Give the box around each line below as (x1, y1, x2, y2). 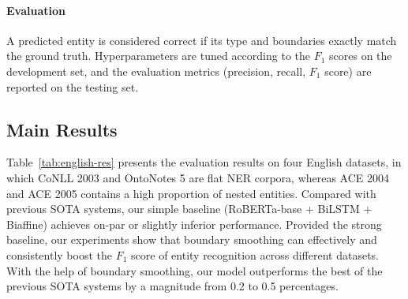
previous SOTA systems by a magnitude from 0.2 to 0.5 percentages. (6, 278, 339, 294)
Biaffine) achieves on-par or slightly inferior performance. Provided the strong (6, 215, 382, 232)
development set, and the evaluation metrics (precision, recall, (6, 62, 306, 79)
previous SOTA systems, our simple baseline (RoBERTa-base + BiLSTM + (6, 200, 372, 217)
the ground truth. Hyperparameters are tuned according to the (6, 47, 310, 64)
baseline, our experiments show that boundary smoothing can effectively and (6, 231, 377, 248)
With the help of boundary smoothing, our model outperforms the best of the (6, 262, 383, 278)
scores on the (329, 47, 392, 64)
